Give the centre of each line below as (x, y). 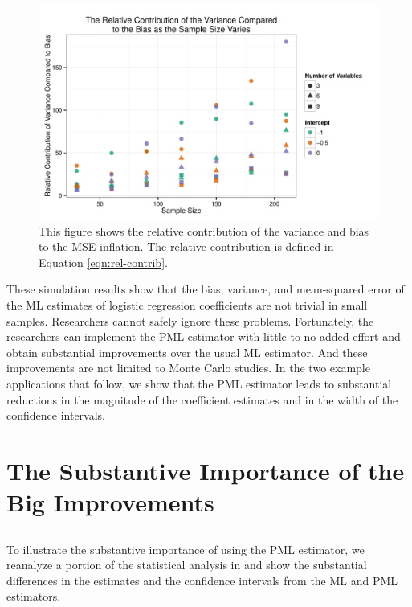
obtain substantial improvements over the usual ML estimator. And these (187, 352)
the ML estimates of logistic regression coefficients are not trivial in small (187, 304)
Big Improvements (110, 502)
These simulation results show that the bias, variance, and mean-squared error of (206, 289)
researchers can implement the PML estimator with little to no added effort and (204, 336)
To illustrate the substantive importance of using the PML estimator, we (186, 549)
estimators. (34, 596)
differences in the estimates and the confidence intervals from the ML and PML (202, 580)
